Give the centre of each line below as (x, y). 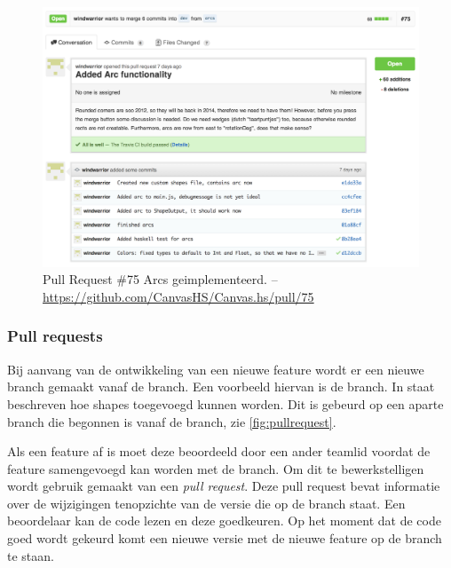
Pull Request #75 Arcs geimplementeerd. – (160, 279)
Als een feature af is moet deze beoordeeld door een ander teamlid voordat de (219, 451)
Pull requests (55, 336)
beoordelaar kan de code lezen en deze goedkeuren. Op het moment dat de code (224, 521)
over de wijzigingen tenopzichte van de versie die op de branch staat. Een (206, 503)
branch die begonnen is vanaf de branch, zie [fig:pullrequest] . (172, 421)
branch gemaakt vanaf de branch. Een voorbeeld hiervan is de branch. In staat (221, 387)
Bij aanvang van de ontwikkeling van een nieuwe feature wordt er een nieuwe (216, 369)
